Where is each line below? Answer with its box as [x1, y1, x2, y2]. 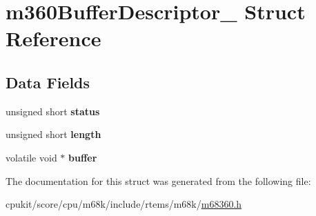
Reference [6, 24, 101, 52]
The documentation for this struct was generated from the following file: [6, 173, 311, 188]
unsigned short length [6, 127, 101, 141]
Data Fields [6, 71, 90, 92]
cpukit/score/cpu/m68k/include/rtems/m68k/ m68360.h [6, 197, 242, 211]
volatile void [6, 150, 57, 164]
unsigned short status [6, 104, 100, 118]
